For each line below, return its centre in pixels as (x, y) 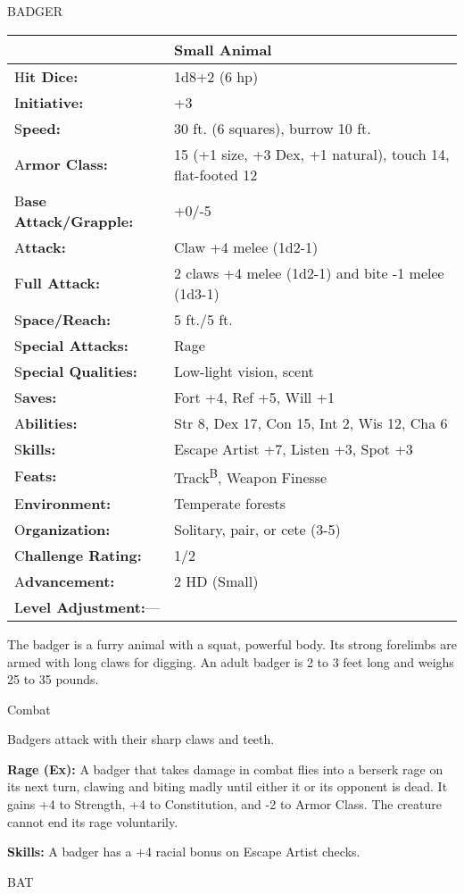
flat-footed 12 (215, 174)
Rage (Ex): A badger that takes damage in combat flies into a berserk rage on (225, 769)
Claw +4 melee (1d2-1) (246, 246)
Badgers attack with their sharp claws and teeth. (141, 739)
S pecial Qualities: (76, 371)
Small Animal (223, 49)
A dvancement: (65, 581)
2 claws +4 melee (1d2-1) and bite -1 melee (309, 272)
